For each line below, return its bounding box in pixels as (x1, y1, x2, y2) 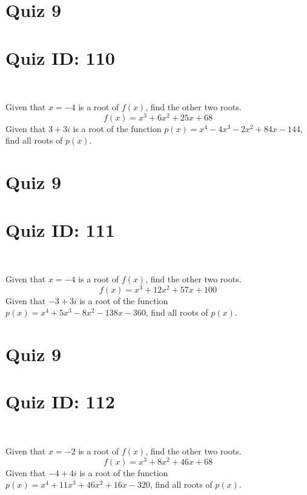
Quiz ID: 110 (5, 45, 115, 70)
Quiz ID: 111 (5, 217, 115, 242)
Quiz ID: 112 (5, 389, 115, 414)
